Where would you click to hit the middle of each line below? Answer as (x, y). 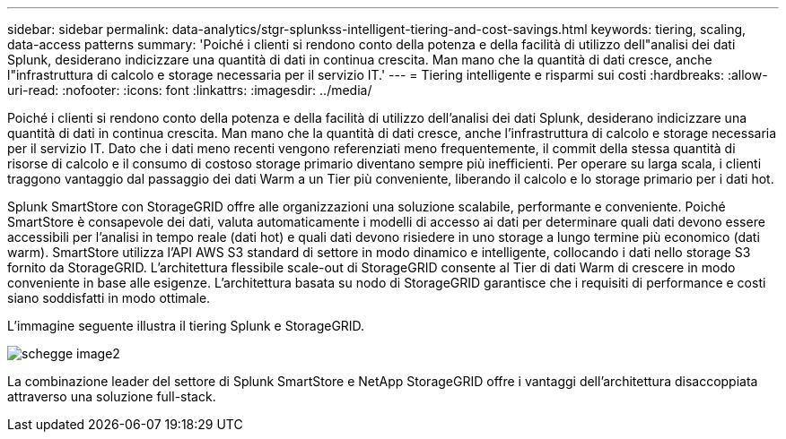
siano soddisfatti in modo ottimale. (109, 298)
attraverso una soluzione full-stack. (112, 396)
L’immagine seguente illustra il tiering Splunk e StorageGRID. (186, 326)
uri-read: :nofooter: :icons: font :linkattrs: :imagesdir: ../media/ (190, 90)
